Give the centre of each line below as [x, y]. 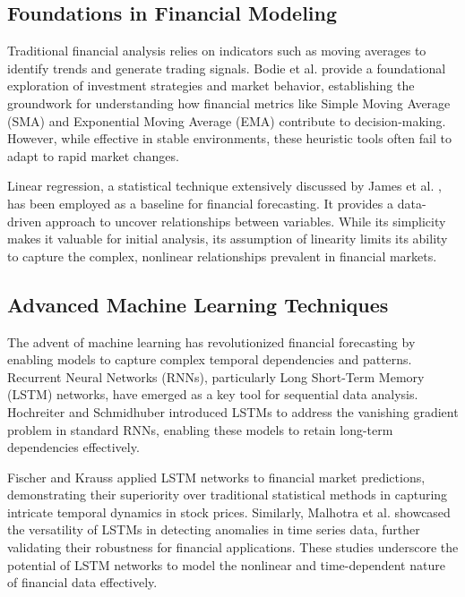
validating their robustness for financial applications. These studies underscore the [233, 547]
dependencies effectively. [73, 447]
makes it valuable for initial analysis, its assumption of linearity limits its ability [228, 239]
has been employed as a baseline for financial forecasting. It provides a [200, 203]
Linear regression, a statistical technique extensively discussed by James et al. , [224, 186]
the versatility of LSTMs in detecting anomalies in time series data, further [214, 529]
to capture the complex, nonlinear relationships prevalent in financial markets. [222, 256]
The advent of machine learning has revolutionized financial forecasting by [211, 341]
